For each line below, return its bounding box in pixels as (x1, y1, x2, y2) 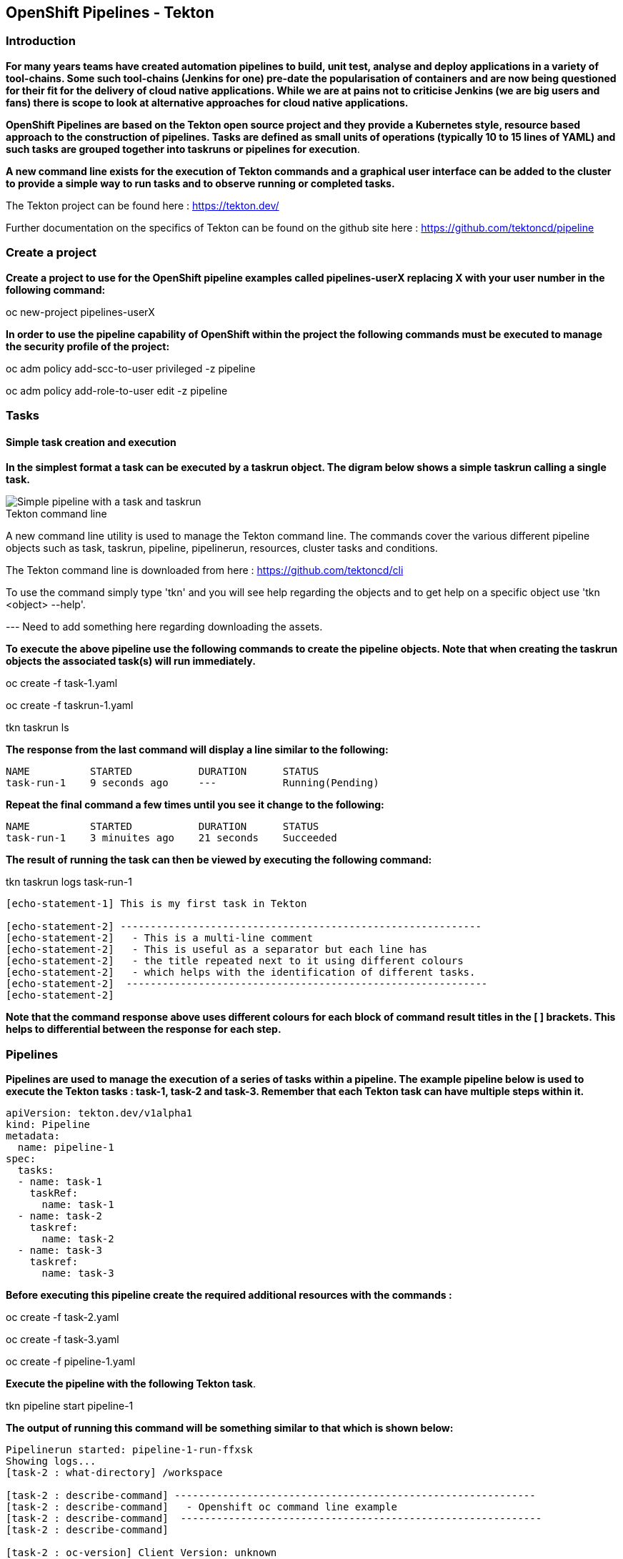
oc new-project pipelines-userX (6, 305, 155, 318)
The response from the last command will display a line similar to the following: (6, 743, 389, 756)
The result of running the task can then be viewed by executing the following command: (6, 853, 432, 866)
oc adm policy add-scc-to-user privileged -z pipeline (6, 362, 256, 375)
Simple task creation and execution (6, 435, 176, 448)
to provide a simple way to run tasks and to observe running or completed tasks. (6, 177, 395, 189)
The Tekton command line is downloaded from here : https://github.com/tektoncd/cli (6, 564, 404, 577)
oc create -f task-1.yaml (6, 677, 118, 690)
